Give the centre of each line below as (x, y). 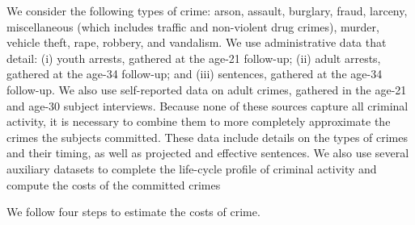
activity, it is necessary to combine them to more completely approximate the (199, 121)
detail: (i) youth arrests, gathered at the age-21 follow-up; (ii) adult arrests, (194, 58)
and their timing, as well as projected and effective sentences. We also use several (208, 153)
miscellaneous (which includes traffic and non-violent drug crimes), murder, (193, 26)
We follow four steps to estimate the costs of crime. (133, 212)
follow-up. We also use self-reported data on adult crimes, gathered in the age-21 (207, 89)
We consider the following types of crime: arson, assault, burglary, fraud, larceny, (207, 10)
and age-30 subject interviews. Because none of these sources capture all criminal (207, 105)
